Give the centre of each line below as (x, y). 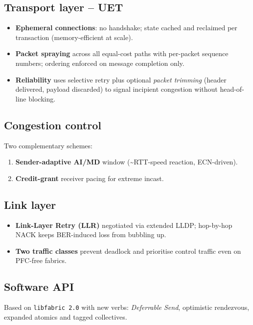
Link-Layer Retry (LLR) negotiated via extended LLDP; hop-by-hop (124, 225)
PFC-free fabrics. (41, 260)
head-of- (232, 89)
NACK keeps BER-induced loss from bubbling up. (91, 234)
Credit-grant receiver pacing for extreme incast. (90, 178)
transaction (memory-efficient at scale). (74, 37)
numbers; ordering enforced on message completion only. (100, 63)
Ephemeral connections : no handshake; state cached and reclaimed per (126, 28)
